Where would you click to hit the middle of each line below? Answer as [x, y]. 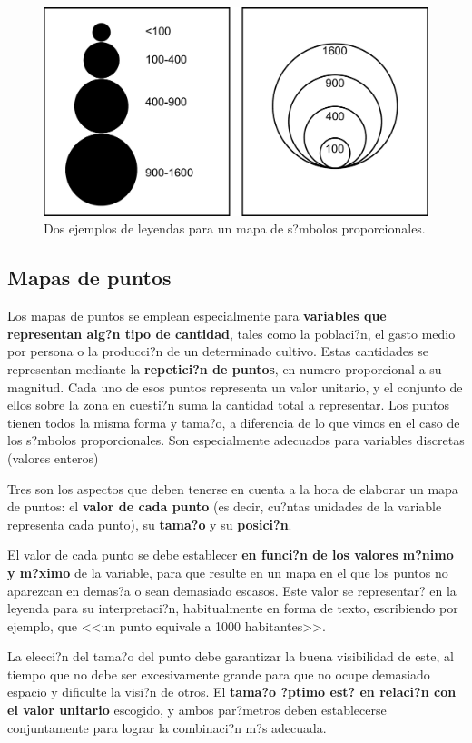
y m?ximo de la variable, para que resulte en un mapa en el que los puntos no [228, 572]
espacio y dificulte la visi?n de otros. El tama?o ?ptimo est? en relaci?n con [232, 692]
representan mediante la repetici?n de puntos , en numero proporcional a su [225, 368]
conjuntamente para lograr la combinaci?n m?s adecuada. [167, 727]
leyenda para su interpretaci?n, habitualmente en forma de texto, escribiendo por [233, 608]
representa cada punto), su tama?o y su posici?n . [150, 524]
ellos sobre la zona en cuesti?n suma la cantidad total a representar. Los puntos [228, 405]
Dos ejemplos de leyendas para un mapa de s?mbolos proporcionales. [235, 228]
